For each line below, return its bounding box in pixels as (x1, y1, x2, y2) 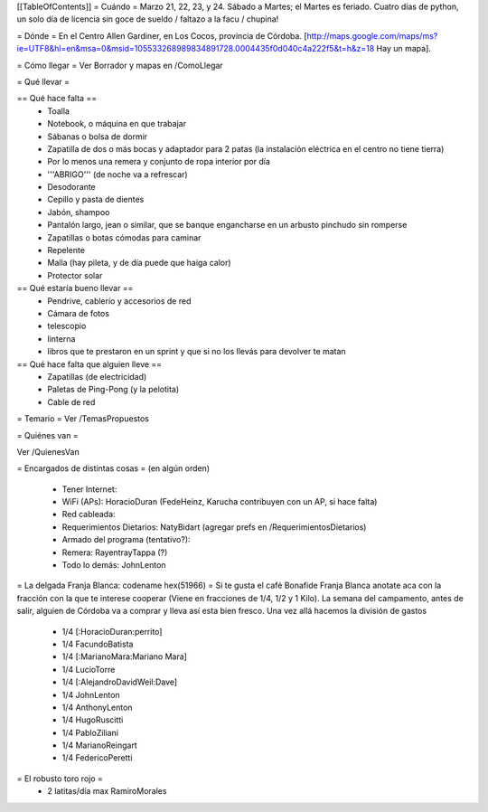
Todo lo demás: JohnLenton (61, 560, 166, 571)
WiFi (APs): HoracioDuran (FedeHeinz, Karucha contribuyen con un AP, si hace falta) (61, 496, 378, 507)
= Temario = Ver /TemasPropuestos (16, 413, 149, 424)
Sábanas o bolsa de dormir (47, 131, 148, 142)
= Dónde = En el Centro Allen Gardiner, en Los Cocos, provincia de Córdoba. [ (16, 30, 307, 41)
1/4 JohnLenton (61, 689, 121, 700)
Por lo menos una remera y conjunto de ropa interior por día (47, 156, 271, 167)
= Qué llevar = (16, 76, 70, 87)
